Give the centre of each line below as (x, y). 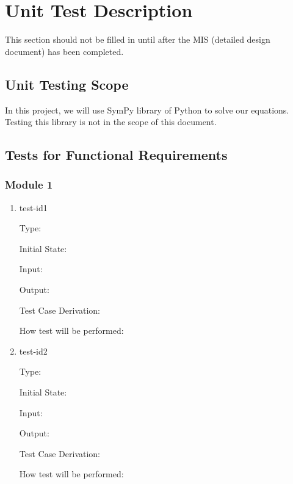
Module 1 (29, 185)
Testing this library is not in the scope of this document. (111, 122)
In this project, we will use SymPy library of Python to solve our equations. (147, 110)
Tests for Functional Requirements (116, 155)
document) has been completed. (64, 51)
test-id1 (33, 207)
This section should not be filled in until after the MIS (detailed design (138, 39)
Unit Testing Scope (67, 84)
